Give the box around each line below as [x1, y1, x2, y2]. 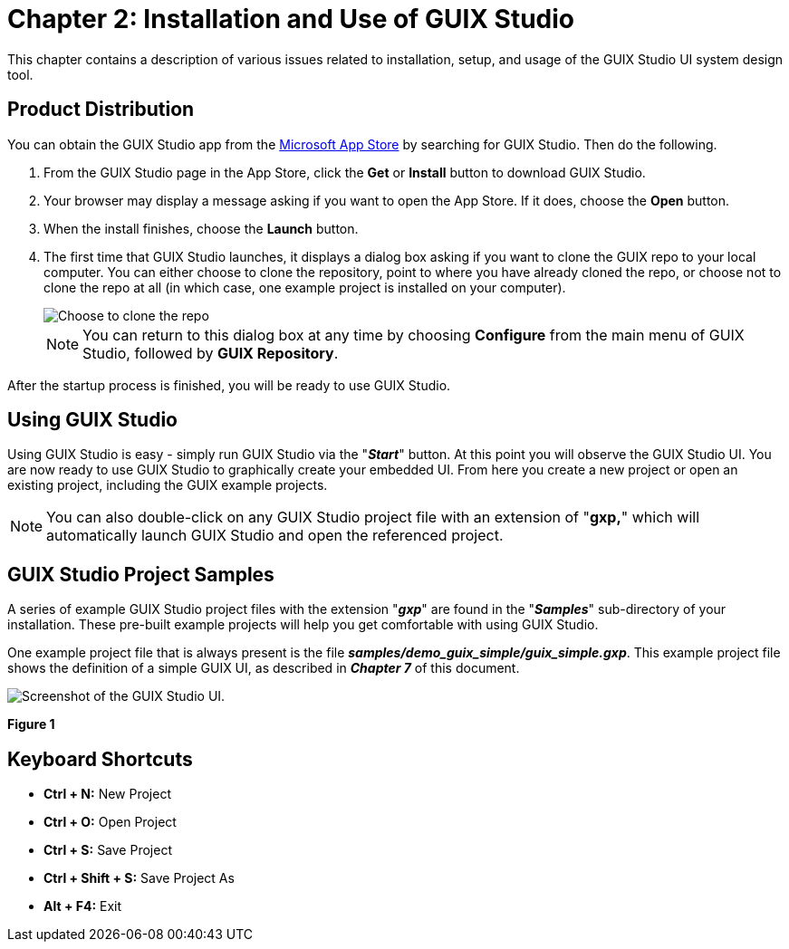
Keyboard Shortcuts [7, 747, 193, 771]
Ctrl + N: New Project [43, 786, 171, 802]
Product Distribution [7, 98, 195, 121]
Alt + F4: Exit [43, 898, 122, 915]
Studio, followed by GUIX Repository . [82, 343, 339, 362]
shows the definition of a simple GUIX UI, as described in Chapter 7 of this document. [7, 660, 520, 676]
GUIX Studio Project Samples [7, 562, 274, 586]
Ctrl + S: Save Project [43, 842, 172, 858]
